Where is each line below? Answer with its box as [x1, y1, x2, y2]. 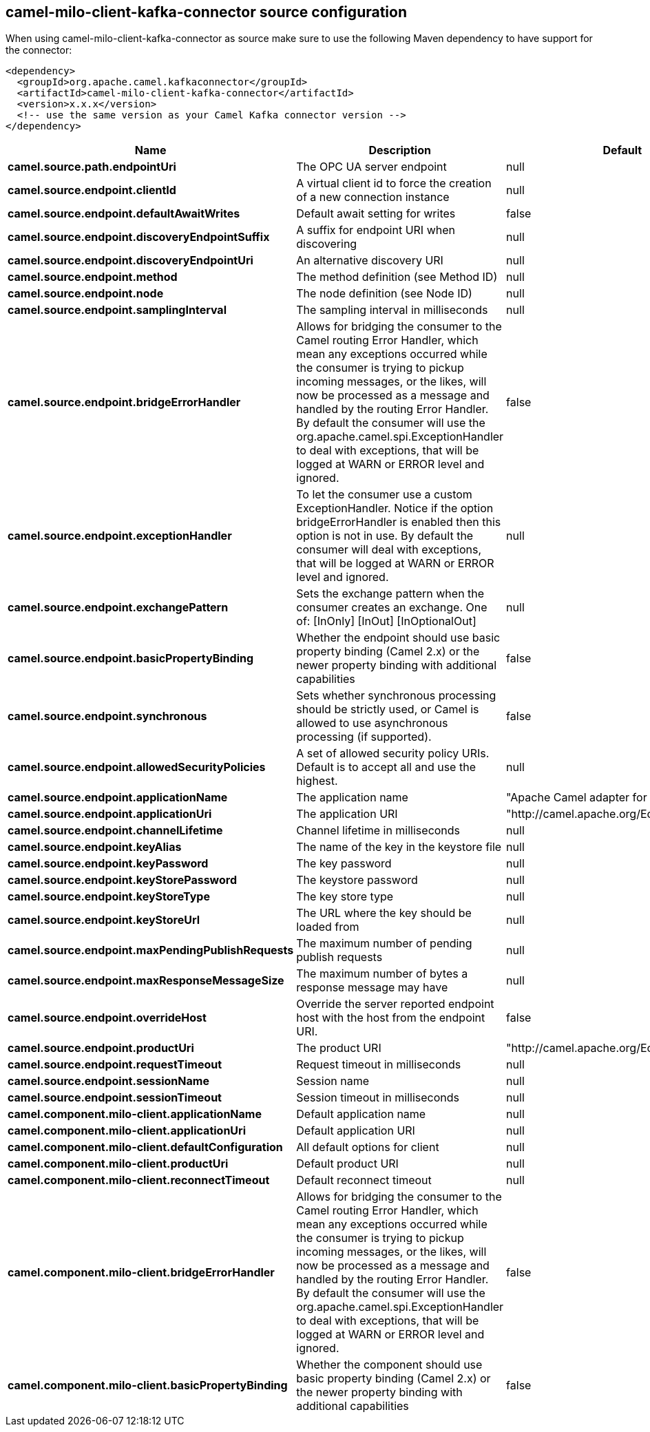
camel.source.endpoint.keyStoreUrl [8, 913, 200, 927]
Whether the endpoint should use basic [296, 631, 501, 645]
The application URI [296, 807, 398, 821]
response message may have [296, 980, 448, 995]
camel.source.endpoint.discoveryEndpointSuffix [8, 230, 270, 244]
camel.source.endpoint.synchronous [8, 709, 207, 724]
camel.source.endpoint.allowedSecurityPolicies [8, 760, 266, 775]
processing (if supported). [296, 730, 432, 744]
